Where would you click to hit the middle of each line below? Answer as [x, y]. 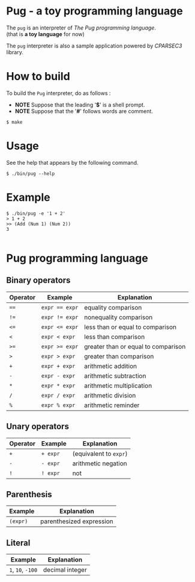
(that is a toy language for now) [46, 34]
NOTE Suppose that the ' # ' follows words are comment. [84, 111]
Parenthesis [29, 494]
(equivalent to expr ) [100, 453]
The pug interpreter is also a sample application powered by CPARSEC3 [94, 46]
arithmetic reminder [112, 405]
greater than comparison [119, 356]
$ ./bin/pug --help [31, 173]
